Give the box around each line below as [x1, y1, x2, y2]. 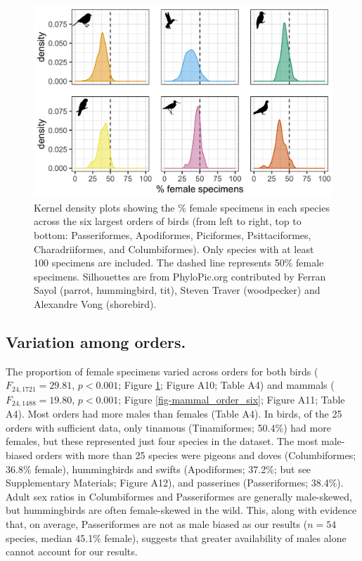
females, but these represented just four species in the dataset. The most [6, 434, 318, 449]
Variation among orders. [6, 330, 186, 352]
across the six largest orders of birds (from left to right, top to [34, 214, 302, 228]
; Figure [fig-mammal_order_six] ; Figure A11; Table [118, 392, 345, 406]
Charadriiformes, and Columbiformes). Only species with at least [34, 241, 314, 256]
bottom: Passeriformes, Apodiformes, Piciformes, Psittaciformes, [34, 227, 311, 242]
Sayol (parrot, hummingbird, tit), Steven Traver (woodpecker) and [34, 283, 321, 297]
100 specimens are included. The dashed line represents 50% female [34, 255, 324, 270]
